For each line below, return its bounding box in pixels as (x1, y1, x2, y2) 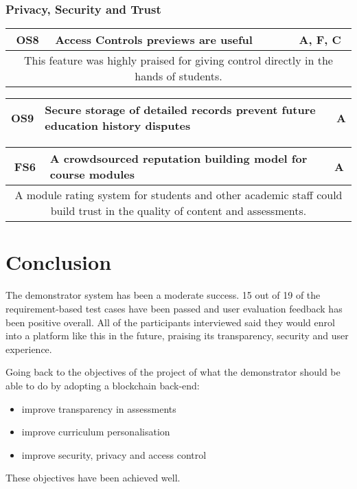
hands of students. (135, 68, 222, 84)
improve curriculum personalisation (21, 424, 170, 439)
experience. (5, 341, 52, 356)
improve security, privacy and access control (21, 447, 207, 462)
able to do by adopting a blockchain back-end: (5, 378, 200, 392)
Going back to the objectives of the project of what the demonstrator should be (5, 365, 341, 379)
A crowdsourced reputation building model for (49, 150, 308, 167)
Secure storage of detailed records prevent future (45, 102, 316, 118)
